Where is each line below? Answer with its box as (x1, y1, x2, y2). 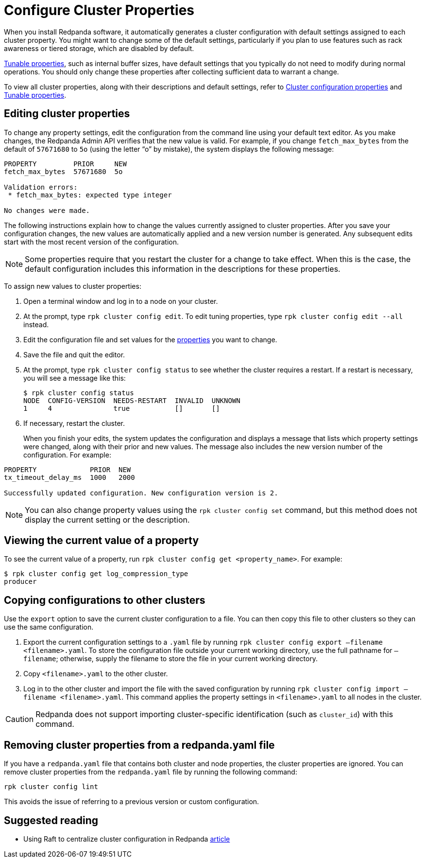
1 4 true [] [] (23, 404, 220, 412)
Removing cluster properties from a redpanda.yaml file (4, 739, 275, 751)
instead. (23, 320, 49, 329)
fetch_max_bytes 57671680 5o (4, 167, 123, 176)
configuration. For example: (23, 450, 111, 459)
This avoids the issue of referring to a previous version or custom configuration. (4, 797, 259, 806)
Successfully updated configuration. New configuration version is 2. (4, 489, 278, 497)
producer (4, 578, 37, 586)
